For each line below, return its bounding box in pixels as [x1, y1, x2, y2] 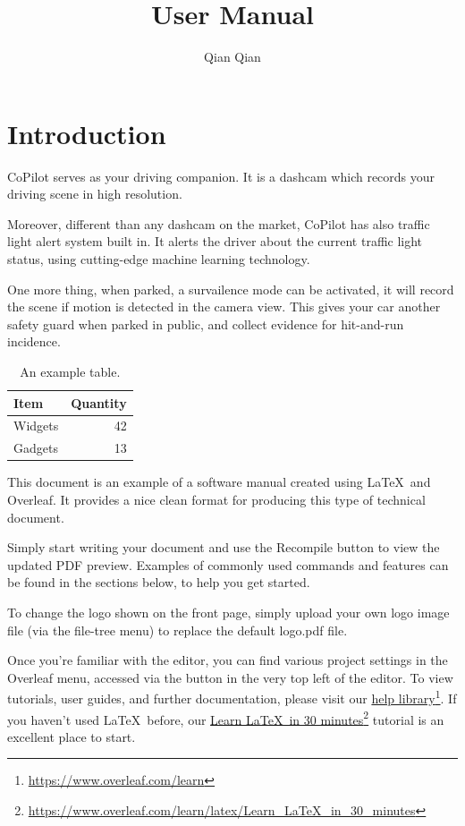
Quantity [71, 393, 127, 412]
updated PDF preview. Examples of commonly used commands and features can [7, 555, 449, 574]
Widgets [13, 416, 59, 435]
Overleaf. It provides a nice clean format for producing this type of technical [7, 490, 426, 508]
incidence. [7, 332, 61, 351]
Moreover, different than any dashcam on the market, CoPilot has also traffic [7, 214, 430, 233]
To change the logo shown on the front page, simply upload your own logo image [7, 602, 450, 621]
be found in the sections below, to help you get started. [7, 573, 310, 592]
